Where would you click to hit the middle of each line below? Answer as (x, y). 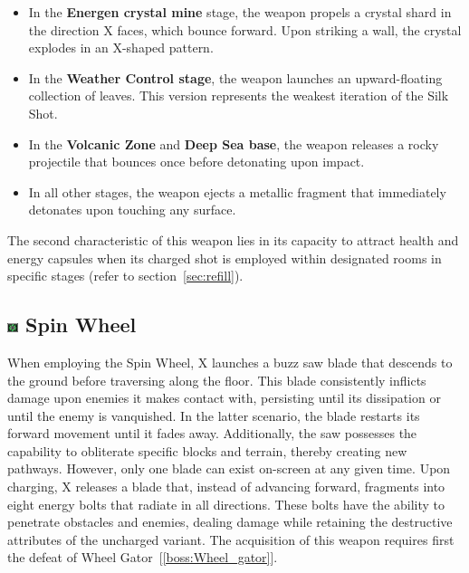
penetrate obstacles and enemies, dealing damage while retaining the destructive (230, 522)
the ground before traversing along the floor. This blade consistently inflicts (217, 380)
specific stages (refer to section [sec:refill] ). (125, 276)
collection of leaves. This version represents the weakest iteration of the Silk (239, 95)
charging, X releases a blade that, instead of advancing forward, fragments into (226, 487)
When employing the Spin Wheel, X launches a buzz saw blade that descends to (230, 362)
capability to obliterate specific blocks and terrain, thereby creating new (207, 450)
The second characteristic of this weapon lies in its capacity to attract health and (233, 239)
